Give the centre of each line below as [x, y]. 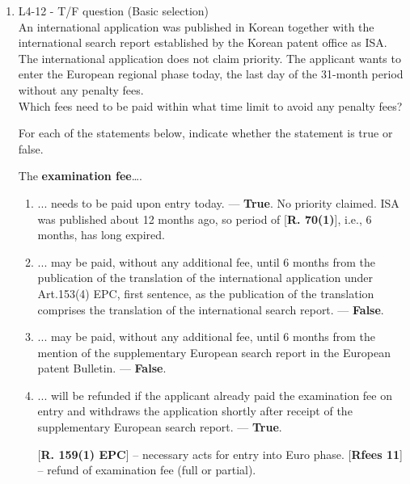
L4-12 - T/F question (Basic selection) [114, 11]
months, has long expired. [101, 235]
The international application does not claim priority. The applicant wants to [209, 58]
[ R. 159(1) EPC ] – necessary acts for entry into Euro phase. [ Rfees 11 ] [220, 454]
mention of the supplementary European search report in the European [214, 352]
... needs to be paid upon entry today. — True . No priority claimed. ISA [218, 202]
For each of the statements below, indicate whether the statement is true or [205, 133]
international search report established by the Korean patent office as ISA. [203, 42]
